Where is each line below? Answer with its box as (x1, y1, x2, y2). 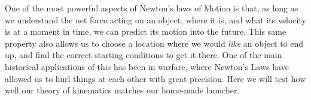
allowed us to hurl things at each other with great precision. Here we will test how (5, 72, 306, 84)
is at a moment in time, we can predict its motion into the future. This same (5, 25, 286, 38)
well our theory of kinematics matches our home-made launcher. (5, 84, 240, 96)
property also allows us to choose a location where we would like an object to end (5, 37, 304, 49)
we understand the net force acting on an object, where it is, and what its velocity (5, 13, 306, 26)
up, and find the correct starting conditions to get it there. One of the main (5, 49, 282, 61)
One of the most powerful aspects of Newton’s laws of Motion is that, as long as (5, 2, 298, 14)
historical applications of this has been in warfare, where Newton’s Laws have (5, 60, 289, 72)
